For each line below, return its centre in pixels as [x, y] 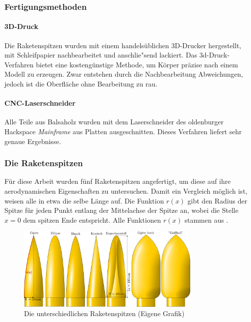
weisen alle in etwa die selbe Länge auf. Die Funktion [84, 200]
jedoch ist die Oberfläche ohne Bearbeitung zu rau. [81, 84]
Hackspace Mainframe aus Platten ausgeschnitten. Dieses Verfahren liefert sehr [123, 131]
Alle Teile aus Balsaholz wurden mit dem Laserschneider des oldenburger [114, 122]
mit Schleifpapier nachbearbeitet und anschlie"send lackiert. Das [101, 55]
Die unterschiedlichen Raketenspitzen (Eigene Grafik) [104, 313]
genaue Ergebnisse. [33, 141]
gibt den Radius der [217, 200]
